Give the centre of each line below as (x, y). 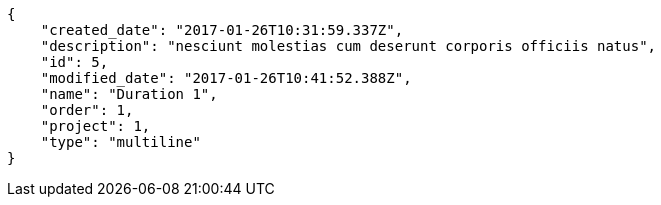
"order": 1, (87, 110)
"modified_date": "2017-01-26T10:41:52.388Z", (226, 78)
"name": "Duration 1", (129, 94)
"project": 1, (95, 126)
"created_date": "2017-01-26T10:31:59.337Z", (222, 30)
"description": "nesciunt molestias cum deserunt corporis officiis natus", (348, 46)
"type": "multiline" (120, 142)
